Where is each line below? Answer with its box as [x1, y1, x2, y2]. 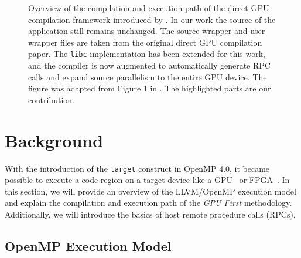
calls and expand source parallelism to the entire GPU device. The [28, 70, 267, 83]
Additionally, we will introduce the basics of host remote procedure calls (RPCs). [5, 208, 296, 220]
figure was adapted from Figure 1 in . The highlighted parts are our [28, 82, 271, 94]
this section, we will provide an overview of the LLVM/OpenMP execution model [5, 185, 296, 197]
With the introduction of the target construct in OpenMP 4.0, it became [5, 162, 270, 174]
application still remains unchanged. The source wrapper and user [28, 25, 265, 37]
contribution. [28, 93, 75, 106]
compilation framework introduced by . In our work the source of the [28, 13, 276, 25]
